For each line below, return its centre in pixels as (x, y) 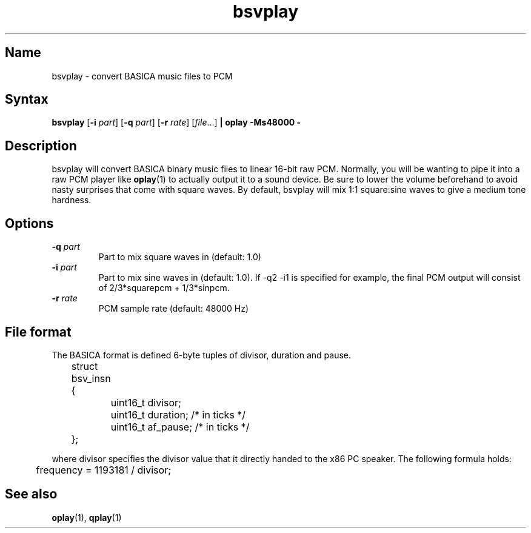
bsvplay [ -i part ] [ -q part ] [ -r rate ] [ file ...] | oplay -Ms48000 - (176, 122)
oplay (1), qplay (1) (87, 517)
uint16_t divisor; (146, 402)
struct (85, 366)
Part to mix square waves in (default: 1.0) (180, 257)
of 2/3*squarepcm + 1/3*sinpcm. (164, 288)
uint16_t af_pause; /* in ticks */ (180, 427)
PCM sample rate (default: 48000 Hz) (174, 309)
